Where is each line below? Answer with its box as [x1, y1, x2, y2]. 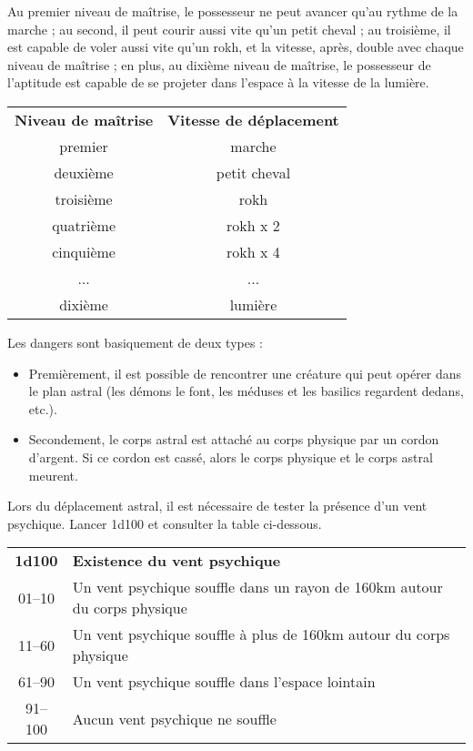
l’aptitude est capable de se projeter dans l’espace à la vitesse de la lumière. [7, 73, 429, 92]
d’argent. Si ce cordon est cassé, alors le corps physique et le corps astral [28, 447, 433, 466]
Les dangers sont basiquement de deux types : [7, 332, 263, 351]
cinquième [52, 240, 116, 262]
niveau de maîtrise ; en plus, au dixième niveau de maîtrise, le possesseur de [7, 55, 431, 74]
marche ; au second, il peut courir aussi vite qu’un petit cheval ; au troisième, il [7, 19, 451, 38]
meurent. [28, 465, 78, 484]
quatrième [52, 214, 116, 236]
